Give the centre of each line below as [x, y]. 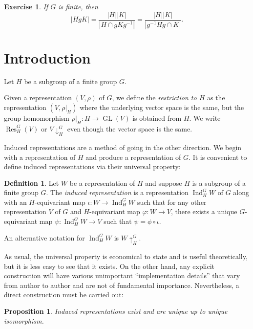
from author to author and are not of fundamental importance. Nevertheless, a [122, 285]
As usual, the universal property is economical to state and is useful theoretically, [126, 256]
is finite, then [78, 6]
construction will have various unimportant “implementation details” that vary [122, 275]
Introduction [47, 57]
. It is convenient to [218, 157]
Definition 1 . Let [32, 183]
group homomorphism [37, 118]
